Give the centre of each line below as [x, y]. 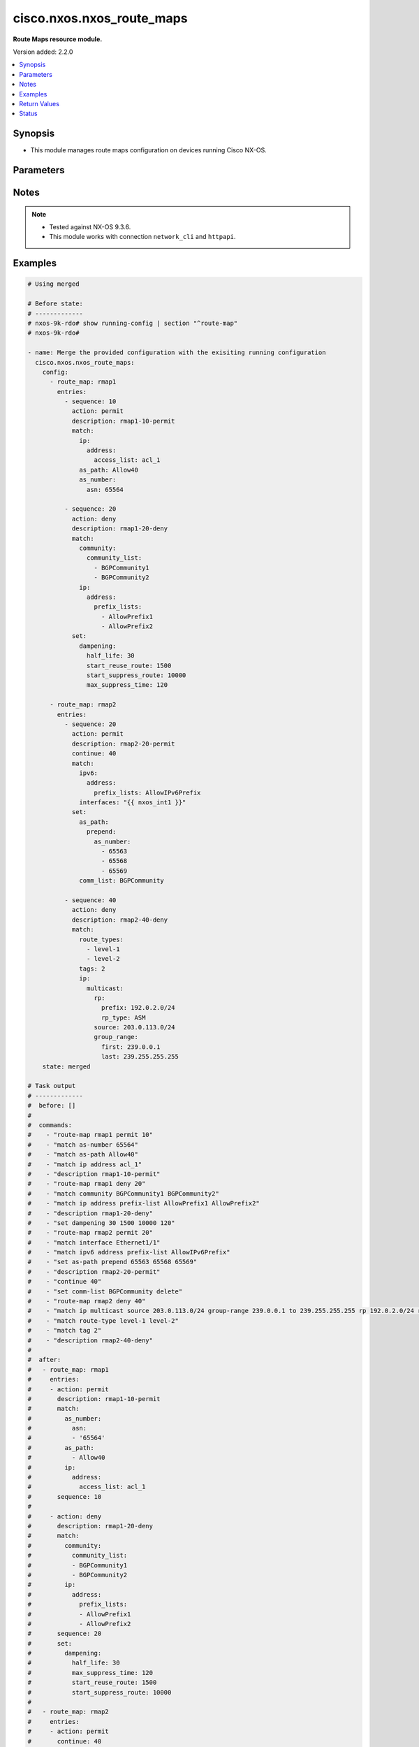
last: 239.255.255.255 [140, 1057]
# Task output [52, 1086]
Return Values [39, 103]
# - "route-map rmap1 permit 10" [90, 1135]
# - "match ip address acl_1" [85, 1164]
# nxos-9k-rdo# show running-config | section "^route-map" [133, 323]
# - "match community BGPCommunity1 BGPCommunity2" [123, 1194]
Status [28, 114]
